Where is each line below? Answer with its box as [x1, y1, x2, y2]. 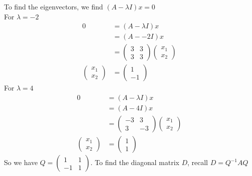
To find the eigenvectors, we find [4, 1, 103, 11]
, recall [187, 157, 208, 168]
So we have [4, 157, 38, 168]
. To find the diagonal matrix [90, 157, 179, 168]
